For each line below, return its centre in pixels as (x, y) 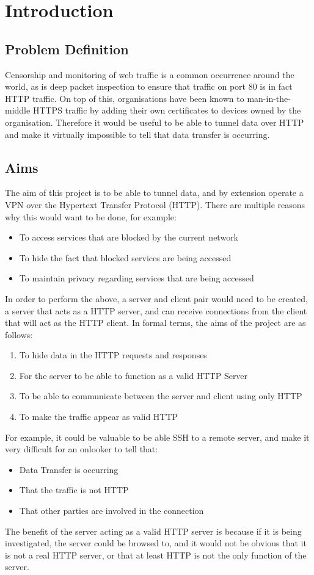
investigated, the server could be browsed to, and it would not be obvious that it (156, 543)
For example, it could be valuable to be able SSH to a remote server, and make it (157, 437)
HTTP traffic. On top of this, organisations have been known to (125, 98)
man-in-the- (269, 98)
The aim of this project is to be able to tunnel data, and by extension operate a (154, 193)
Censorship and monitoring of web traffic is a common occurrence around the (150, 74)
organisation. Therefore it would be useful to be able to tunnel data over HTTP (155, 122)
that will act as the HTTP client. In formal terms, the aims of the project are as (155, 323)
